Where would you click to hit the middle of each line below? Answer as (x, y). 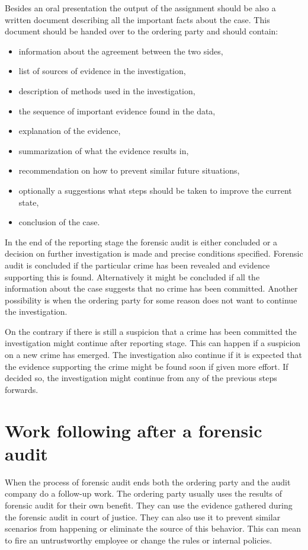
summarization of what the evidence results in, (104, 150)
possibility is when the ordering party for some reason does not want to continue (151, 300)
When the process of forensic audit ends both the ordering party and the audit (148, 482)
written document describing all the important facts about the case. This (137, 19)
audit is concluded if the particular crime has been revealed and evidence (137, 265)
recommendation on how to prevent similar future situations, (129, 170)
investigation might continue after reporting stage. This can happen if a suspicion (153, 343)
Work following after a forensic (134, 430)
